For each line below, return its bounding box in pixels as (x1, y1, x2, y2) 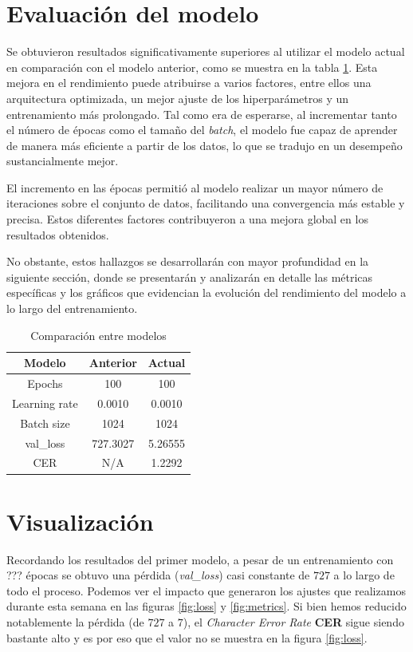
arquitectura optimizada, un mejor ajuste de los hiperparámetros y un (6, 89, 349, 106)
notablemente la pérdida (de (6, 614, 144, 630)
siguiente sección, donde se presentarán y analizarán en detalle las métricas (6, 268, 373, 285)
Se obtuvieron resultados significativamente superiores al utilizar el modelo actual (6, 43, 405, 60)
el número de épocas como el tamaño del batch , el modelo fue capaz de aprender (6, 121, 398, 138)
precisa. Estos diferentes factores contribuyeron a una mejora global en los (6, 211, 368, 227)
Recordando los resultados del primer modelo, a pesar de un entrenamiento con (6, 551, 394, 567)
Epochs (27, 375, 63, 392)
